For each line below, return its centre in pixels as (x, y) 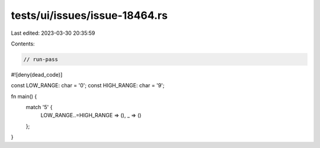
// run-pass (41, 59)
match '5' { (39, 107)
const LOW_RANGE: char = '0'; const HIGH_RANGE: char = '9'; (88, 85)
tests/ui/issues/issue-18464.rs (89, 15)
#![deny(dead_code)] (37, 74)
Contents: (23, 44)
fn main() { (24, 96)
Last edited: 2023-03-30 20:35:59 (53, 33)
